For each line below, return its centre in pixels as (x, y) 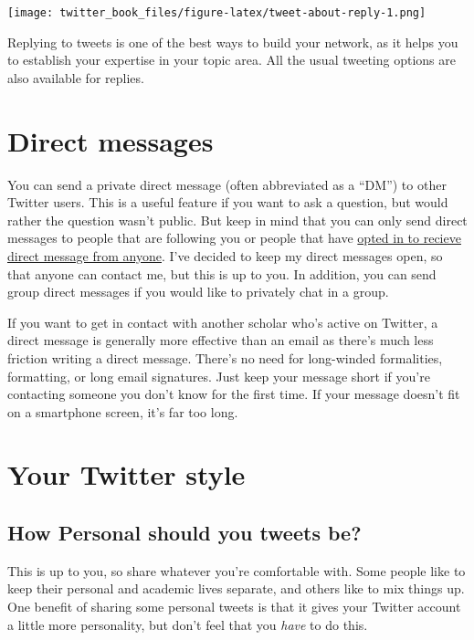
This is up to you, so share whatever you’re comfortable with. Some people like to (237, 570)
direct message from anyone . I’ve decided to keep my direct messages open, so (225, 255)
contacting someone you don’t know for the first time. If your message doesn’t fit (234, 394)
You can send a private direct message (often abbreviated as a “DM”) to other (227, 184)
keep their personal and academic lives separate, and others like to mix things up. (236, 588)
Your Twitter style (126, 474)
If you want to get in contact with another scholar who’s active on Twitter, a (223, 322)
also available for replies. (76, 77)
